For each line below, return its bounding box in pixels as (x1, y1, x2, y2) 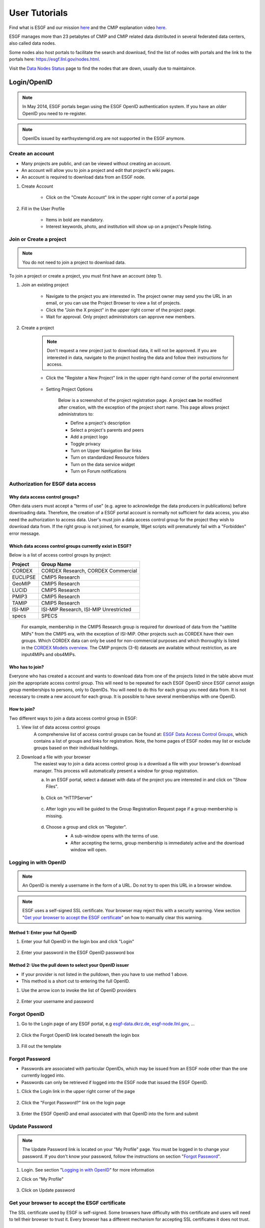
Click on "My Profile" (21, 1176, 64, 1182)
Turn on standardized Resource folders (70, 454, 150, 460)
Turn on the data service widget (70, 461, 135, 467)
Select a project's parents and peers (70, 427, 144, 433)
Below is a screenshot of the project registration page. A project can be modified (58, 397, 222, 403)
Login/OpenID (9, 78, 53, 86)
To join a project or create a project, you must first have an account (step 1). (9, 273, 162, 279)
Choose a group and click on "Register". (46, 824, 127, 830)
